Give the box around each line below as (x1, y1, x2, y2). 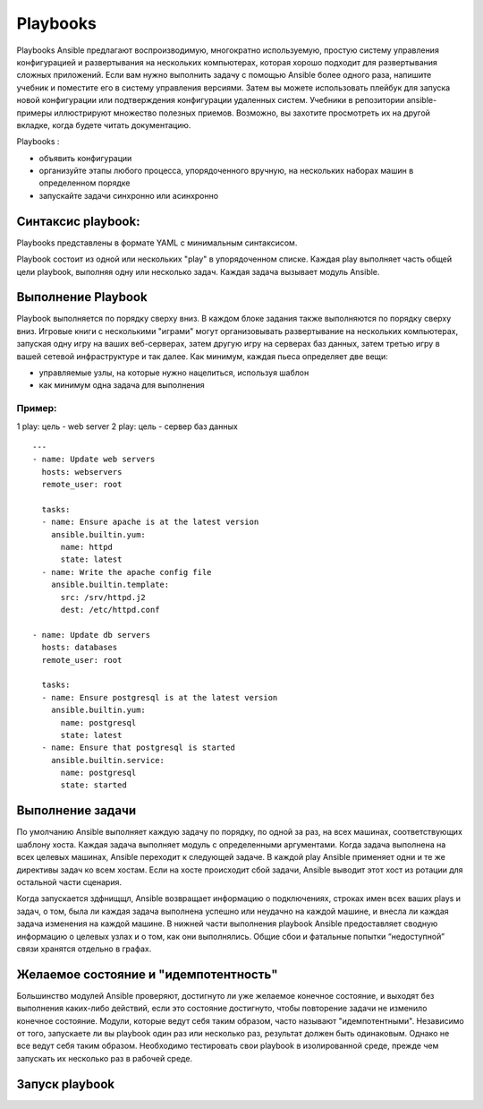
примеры (16, 107, 53, 118)
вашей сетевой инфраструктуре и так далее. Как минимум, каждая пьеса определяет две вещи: (16, 350, 388, 362)
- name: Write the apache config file (41, 567, 212, 577)
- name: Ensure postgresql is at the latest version (41, 692, 278, 702)
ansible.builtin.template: (50, 580, 170, 590)
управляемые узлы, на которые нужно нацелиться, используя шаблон (38, 367, 309, 378)
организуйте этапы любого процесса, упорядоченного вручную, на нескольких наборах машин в (38, 166, 414, 176)
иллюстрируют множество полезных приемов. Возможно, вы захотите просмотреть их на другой (54, 107, 431, 118)
